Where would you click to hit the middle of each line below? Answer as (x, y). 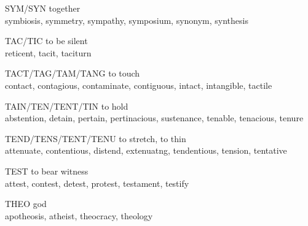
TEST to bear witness (47, 171)
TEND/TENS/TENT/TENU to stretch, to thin (96, 138)
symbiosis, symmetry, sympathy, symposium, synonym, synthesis (127, 20)
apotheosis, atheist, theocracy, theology (79, 215)
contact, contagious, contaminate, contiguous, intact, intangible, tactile (139, 85)
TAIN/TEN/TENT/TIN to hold (67, 106)
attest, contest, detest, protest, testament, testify (97, 183)
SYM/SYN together (43, 8)
